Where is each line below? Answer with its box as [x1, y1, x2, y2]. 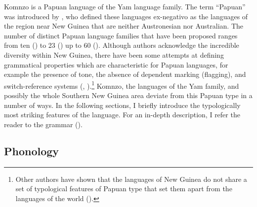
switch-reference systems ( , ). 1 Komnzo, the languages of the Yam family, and [4, 79, 239, 91]
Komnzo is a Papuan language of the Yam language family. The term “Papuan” [4, 1, 246, 11]
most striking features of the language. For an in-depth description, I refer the [4, 109, 240, 120]
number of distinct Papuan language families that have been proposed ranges [4, 30, 238, 40]
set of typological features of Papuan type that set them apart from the [15, 183, 232, 194]
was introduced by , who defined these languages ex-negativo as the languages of [4, 11, 248, 21]
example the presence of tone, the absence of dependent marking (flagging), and [4, 69, 246, 79]
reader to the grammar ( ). [4, 119, 83, 129]
